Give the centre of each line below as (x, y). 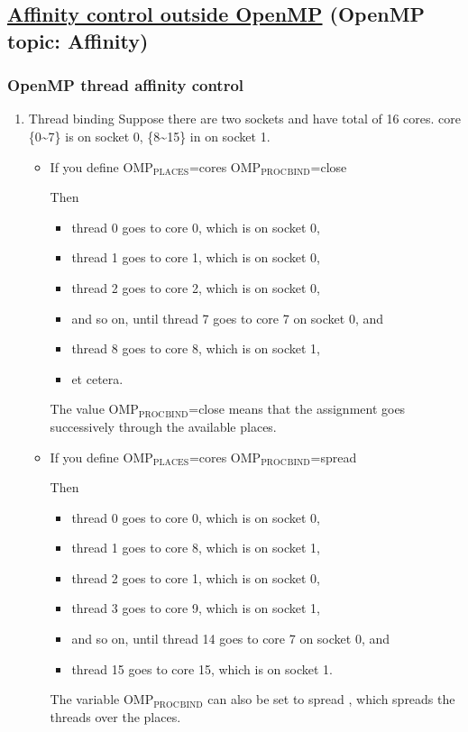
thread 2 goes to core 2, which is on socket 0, (196, 287)
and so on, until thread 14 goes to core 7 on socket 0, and (231, 639)
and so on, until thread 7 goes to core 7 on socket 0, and (228, 318)
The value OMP (94, 409)
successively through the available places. (163, 426)
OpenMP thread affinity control (126, 85)
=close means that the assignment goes (297, 409)
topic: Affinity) (78, 40)
